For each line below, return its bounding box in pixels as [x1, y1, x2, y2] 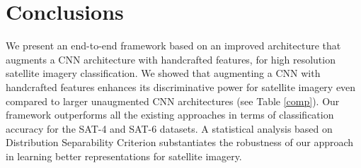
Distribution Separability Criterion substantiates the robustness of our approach [6, 135, 354, 150]
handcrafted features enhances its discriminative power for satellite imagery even [6, 79, 356, 94]
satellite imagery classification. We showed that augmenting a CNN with [6, 66, 321, 80]
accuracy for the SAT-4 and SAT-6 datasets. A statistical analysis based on [6, 121, 333, 136]
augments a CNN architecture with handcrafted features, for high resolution [6, 52, 336, 66]
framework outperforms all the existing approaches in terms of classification [6, 107, 334, 122]
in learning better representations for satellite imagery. [6, 148, 242, 163]
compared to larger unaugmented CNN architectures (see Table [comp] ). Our [6, 93, 340, 108]
